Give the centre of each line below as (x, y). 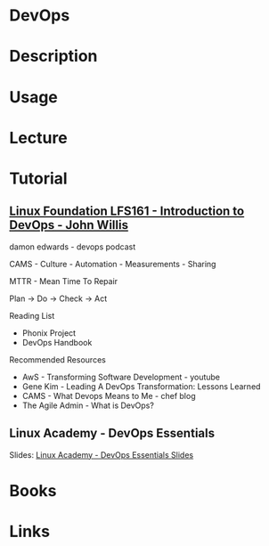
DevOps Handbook (57, 342)
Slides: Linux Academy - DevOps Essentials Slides (102, 454)
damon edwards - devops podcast (73, 247)
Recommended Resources (58, 359)
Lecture (39, 138)
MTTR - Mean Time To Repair (64, 281)
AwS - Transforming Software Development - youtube (121, 377)
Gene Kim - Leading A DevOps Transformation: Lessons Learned (141, 386)
